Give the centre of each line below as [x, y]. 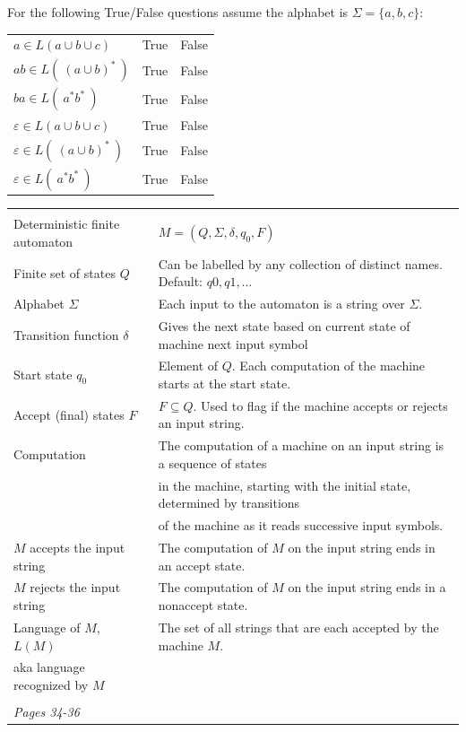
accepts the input [78, 548]
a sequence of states [212, 462]
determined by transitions [229, 503]
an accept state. [202, 565]
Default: [180, 281]
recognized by [51, 684]
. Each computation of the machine [328, 366]
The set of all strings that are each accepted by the [298, 627]
